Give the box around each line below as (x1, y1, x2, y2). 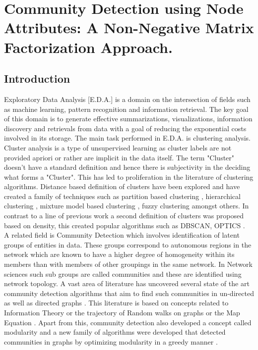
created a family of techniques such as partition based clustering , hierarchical (4, 191, 241, 201)
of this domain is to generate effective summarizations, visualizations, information (4, 113, 253, 124)
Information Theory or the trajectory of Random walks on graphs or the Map (4, 307, 240, 318)
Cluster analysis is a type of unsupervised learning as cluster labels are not (4, 142, 232, 152)
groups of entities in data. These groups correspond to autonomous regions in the (4, 239, 252, 250)
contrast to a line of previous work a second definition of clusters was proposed (4, 210, 244, 221)
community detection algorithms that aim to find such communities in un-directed (4, 288, 254, 298)
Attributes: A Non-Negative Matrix (4, 17, 254, 38)
